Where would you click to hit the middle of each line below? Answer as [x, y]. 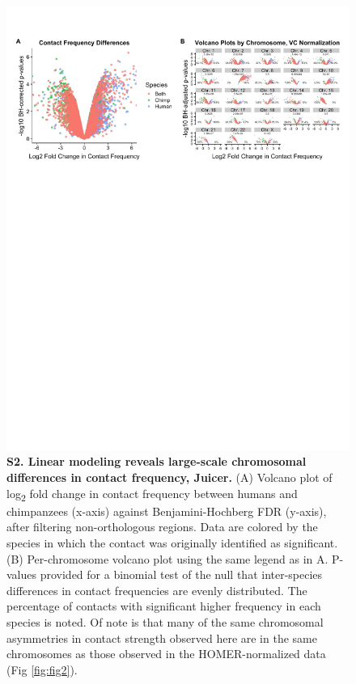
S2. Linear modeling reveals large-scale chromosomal [157, 461]
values [22, 574]
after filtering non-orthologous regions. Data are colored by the [162, 527]
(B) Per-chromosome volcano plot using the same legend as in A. [167, 558]
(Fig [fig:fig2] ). [42, 669]
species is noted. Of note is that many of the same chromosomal [165, 621]
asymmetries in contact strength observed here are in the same [162, 638]
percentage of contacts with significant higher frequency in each [164, 606]
